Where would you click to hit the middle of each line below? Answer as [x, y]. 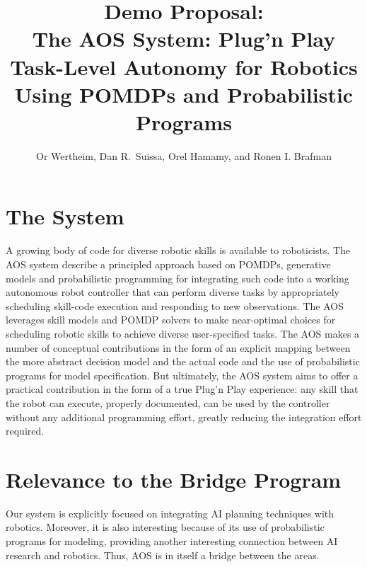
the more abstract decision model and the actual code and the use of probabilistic [183, 361]
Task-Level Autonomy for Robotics [184, 66]
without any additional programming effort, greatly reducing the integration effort [184, 417]
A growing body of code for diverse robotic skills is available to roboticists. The [178, 250]
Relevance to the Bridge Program [174, 479]
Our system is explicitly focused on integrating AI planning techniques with [170, 513]
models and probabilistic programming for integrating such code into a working [177, 278]
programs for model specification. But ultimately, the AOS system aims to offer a [182, 375]
